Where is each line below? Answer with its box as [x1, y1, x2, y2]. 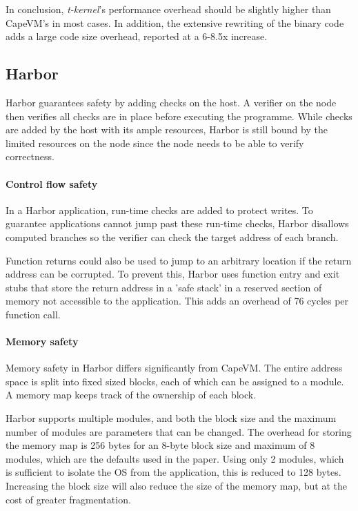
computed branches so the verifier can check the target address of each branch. [6, 229, 339, 244]
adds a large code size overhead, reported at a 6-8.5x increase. [6, 29, 268, 44]
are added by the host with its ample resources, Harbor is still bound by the [6, 122, 328, 137]
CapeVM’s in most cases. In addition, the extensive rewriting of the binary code [6, 15, 344, 30]
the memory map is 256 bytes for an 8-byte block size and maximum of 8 [6, 438, 315, 452]
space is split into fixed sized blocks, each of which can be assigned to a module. [6, 374, 344, 388]
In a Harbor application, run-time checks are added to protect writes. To [6, 202, 313, 217]
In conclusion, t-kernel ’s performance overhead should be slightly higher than [6, 2, 331, 16]
